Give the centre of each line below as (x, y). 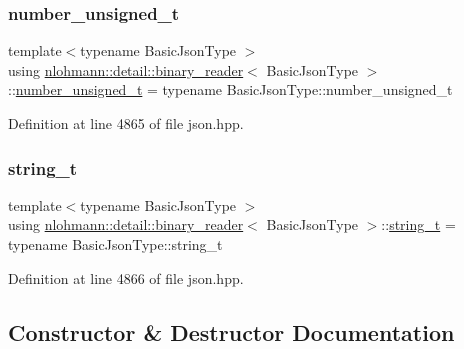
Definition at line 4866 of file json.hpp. (126, 277)
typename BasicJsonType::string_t (115, 244)
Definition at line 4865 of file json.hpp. (126, 123)
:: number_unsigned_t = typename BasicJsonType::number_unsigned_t (230, 89)
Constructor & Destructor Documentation (231, 331)
